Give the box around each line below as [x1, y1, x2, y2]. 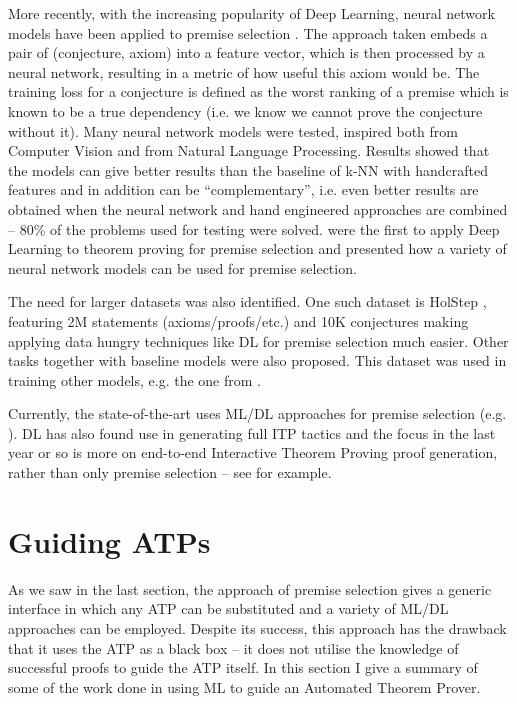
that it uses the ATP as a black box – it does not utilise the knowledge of [8, 637, 459, 658]
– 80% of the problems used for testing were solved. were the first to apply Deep [8, 218, 500, 239]
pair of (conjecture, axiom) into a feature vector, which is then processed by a [8, 42, 485, 63]
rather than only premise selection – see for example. [8, 462, 332, 483]
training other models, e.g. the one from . [8, 369, 261, 390]
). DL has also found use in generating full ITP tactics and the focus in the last [8, 422, 496, 443]
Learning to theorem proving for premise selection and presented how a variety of [8, 238, 507, 259]
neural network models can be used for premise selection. [8, 257, 357, 278]
